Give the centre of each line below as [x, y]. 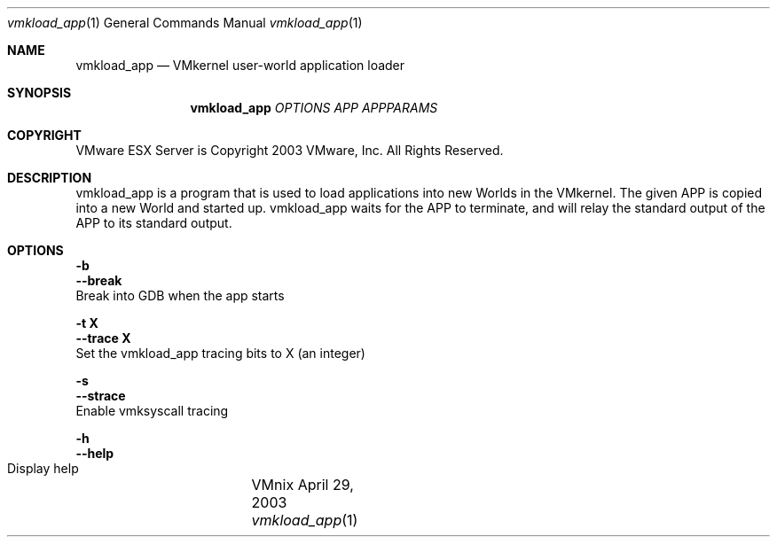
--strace [101, 396]
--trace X [103, 338]
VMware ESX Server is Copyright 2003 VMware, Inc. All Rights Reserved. [290, 150]
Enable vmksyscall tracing [152, 411]
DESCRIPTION [50, 178]
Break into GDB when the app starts [180, 295]
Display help [43, 468]
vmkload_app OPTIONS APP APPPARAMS [314, 108]
